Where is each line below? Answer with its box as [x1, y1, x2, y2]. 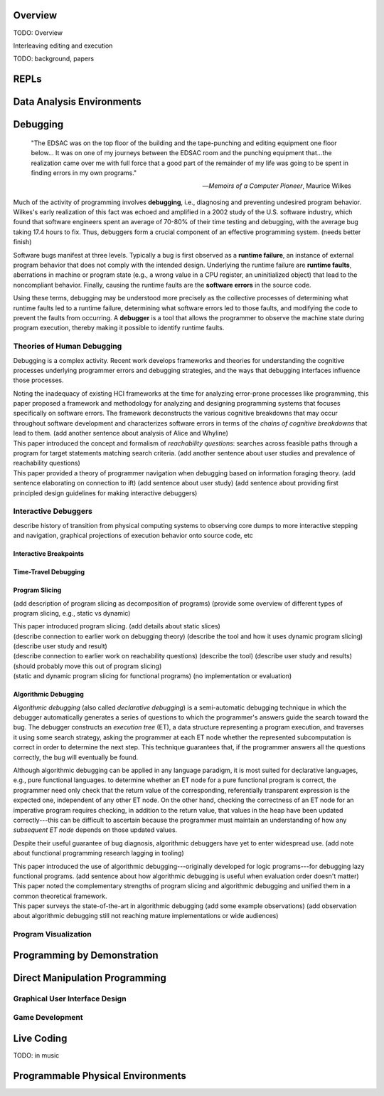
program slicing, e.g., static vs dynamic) [13, 608, 131, 617]
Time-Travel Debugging [13, 568, 85, 576]
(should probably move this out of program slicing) [13, 662, 162, 670]
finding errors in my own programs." [31, 168, 137, 177]
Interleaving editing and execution [13, 41, 113, 50]
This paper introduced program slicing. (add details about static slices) [13, 622, 220, 631]
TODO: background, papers [13, 54, 95, 63]
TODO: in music [13, 1051, 60, 1060]
